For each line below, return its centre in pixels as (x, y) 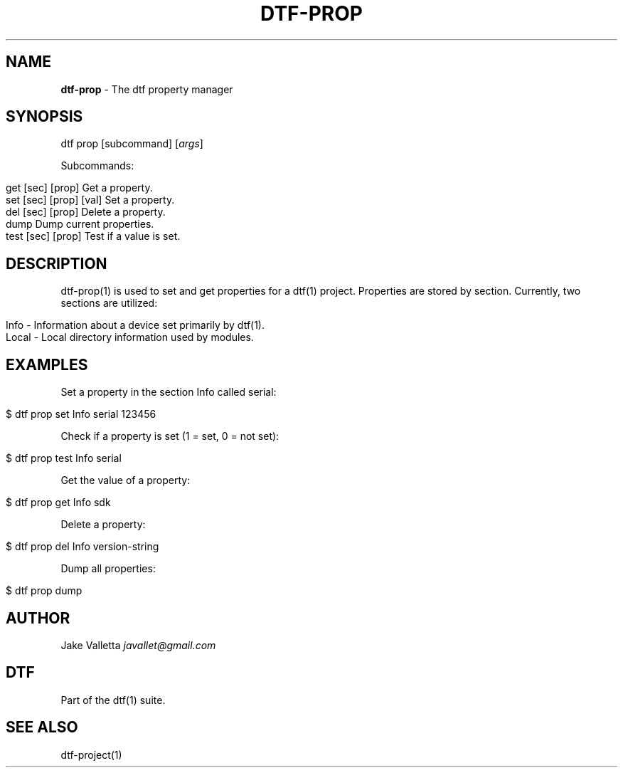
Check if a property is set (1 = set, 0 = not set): (170, 436)
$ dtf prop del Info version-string (82, 547)
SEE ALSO (42, 727)
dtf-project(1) (91, 754)
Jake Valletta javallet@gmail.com (138, 645)
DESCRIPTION (57, 263)
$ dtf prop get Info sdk (58, 503)
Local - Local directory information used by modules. (130, 337)
